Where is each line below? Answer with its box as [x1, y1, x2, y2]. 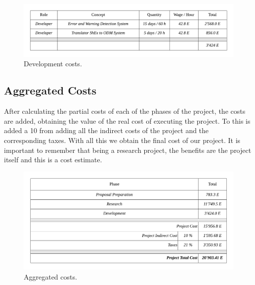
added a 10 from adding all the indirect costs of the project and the [4, 125, 209, 136]
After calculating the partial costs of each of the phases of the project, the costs [4, 106, 246, 116]
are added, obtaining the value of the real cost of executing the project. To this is [4, 115, 251, 126]
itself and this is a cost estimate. [4, 154, 102, 165]
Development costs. [24, 58, 82, 69]
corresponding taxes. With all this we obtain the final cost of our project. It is [4, 135, 241, 145]
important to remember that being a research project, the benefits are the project [4, 144, 252, 155]
